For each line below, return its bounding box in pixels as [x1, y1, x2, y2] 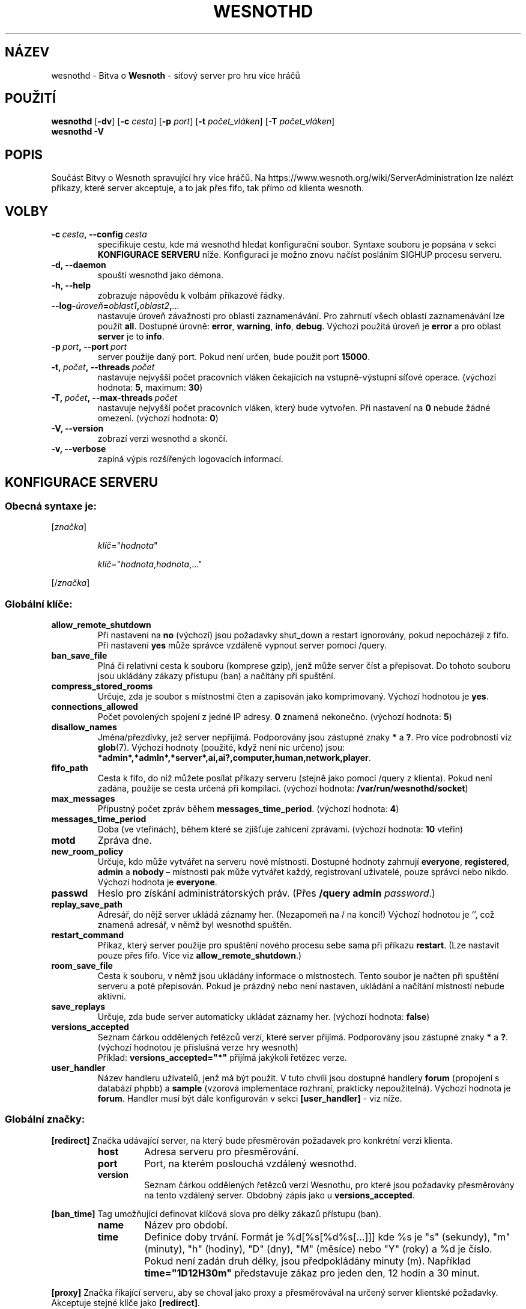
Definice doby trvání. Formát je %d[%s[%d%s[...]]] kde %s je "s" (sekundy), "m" [144, 1230, 510, 1243]
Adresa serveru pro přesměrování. [144, 1145, 299, 1158]
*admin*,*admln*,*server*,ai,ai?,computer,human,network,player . [97, 752, 371, 763]
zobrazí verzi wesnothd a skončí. [97, 433, 228, 444]
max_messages [51, 793, 115, 804]
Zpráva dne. [97, 834, 152, 847]
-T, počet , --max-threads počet [51, 392, 178, 403]
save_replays [51, 1001, 106, 1012]
